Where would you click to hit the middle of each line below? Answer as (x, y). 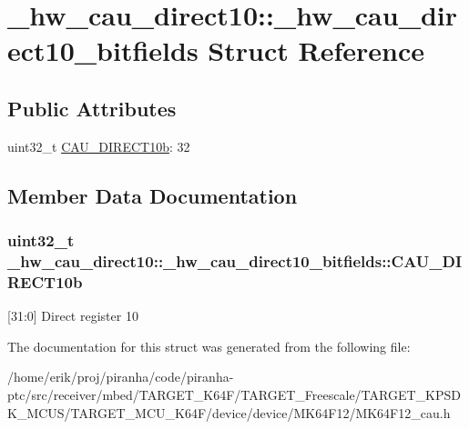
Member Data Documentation (153, 195)
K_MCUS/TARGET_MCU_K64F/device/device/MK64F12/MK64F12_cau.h (229, 412)
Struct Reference (316, 50)
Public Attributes (92, 108)
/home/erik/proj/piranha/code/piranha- (121, 377)
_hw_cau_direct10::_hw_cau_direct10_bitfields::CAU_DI (235, 260)
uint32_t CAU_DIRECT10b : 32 (99, 146)
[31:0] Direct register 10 (73, 316)
